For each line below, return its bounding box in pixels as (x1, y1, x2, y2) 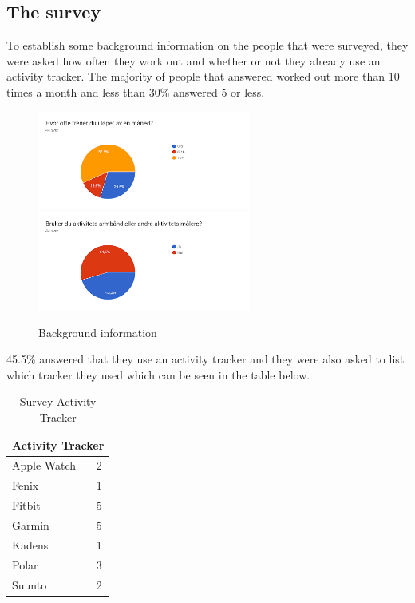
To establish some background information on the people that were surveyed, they (6, 37, 409, 54)
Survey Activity (19, 393, 97, 410)
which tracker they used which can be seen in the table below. (6, 366, 310, 383)
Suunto (12, 576, 47, 593)
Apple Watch (12, 457, 77, 474)
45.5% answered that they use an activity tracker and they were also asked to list (6, 351, 405, 367)
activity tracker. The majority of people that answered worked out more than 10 (6, 68, 400, 85)
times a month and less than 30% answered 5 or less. (6, 83, 265, 100)
